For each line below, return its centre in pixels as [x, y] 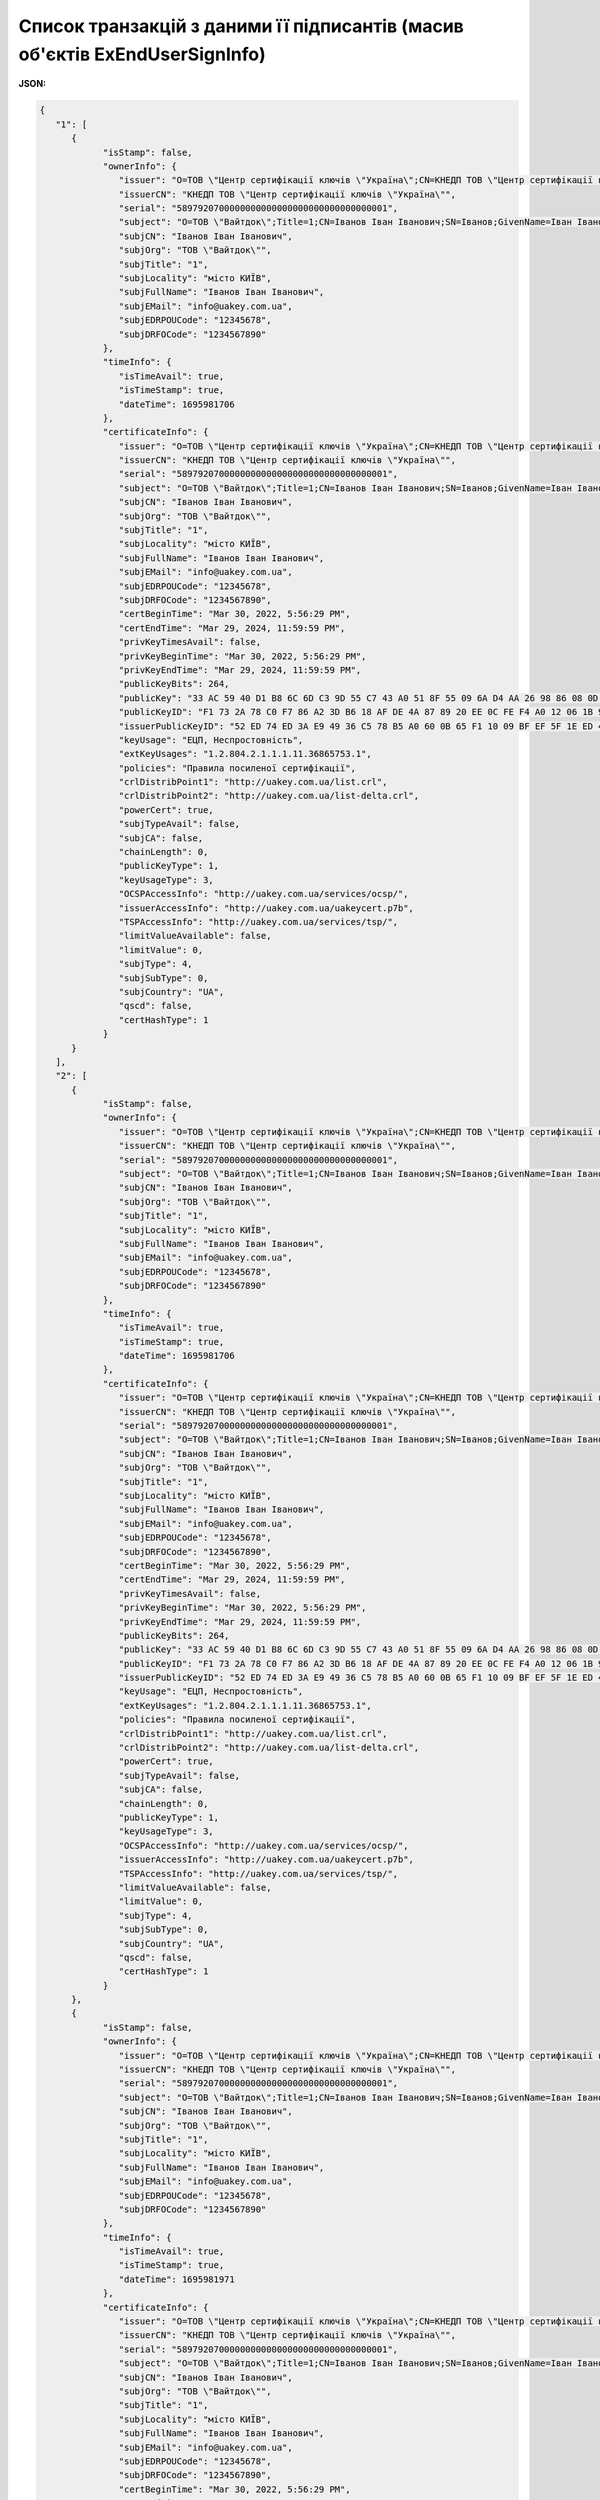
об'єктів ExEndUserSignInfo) [142, 54]
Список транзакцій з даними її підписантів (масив [241, 26]
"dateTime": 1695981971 [176, 2279]
